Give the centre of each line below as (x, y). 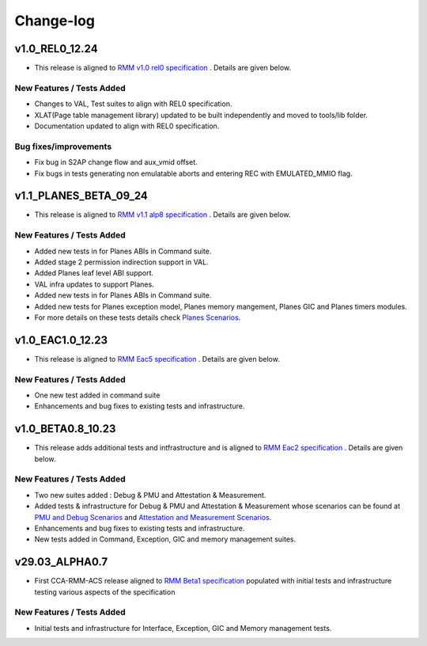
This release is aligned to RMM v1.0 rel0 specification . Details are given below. (163, 68)
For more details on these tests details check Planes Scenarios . (138, 317)
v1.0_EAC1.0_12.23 (61, 340)
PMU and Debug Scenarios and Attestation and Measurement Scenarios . (153, 517)
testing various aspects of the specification (105, 592)
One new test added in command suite (97, 395)
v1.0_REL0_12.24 (56, 49)
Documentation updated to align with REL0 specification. (127, 126)
